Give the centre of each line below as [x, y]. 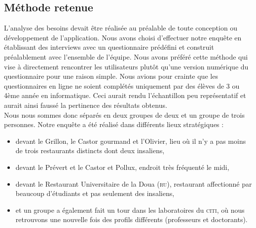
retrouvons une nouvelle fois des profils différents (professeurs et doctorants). [131, 219]
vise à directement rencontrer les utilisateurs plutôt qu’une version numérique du [126, 66]
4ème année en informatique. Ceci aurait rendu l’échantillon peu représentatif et [125, 95]
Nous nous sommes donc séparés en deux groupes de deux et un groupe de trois [125, 114]
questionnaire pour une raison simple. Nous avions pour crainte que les [111, 76]
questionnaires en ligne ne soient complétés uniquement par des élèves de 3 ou [122, 85]
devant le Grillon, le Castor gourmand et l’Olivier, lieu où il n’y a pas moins [131, 141]
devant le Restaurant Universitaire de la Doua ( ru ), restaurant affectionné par [134, 183]
